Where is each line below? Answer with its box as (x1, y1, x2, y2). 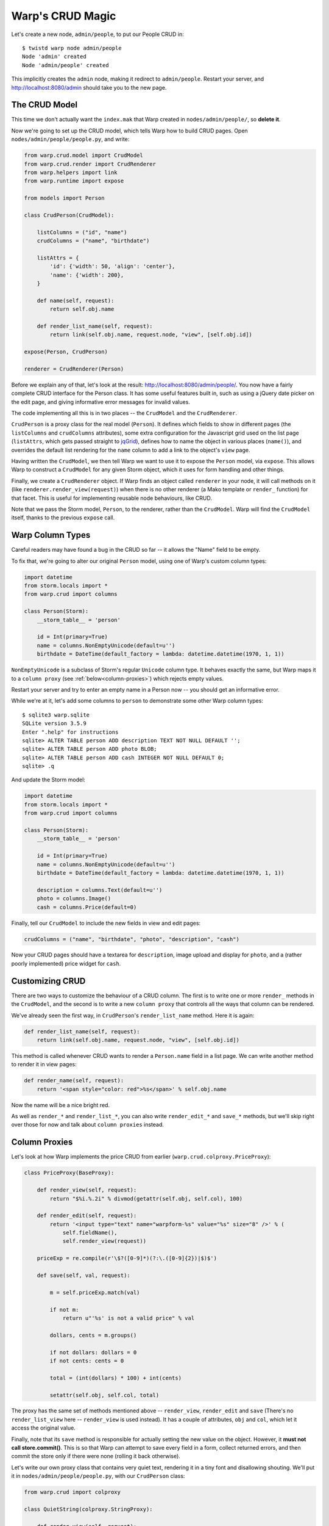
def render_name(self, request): (24, 1077, 124, 1084)
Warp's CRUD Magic (11, 9, 116, 23)
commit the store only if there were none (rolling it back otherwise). (11, 1453, 181, 1460)
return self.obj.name (49, 306, 115, 313)
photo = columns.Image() (37, 895, 111, 902)
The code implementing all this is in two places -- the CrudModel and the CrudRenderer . (11, 410, 238, 417)
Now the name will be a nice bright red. (11, 1101, 110, 1108)
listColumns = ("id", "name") (37, 229, 127, 236)
